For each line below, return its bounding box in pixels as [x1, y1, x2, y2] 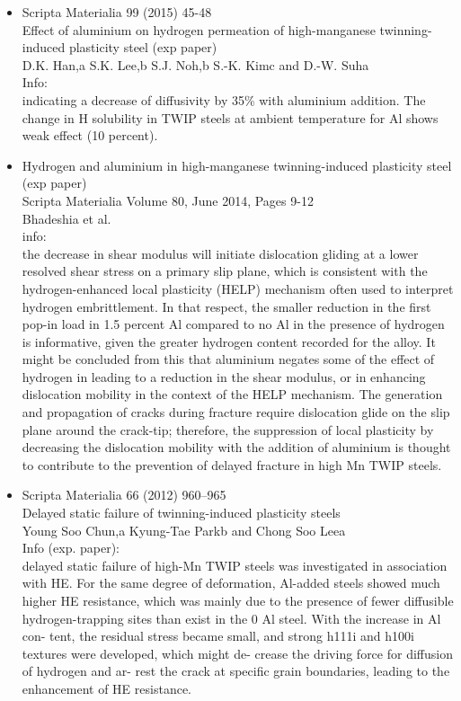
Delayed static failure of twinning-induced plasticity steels [22, 503, 341, 522]
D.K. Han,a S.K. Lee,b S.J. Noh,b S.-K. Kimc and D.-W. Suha [22, 55, 369, 74]
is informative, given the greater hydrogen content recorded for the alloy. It [22, 332, 436, 350]
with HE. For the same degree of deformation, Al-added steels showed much [22, 573, 440, 592]
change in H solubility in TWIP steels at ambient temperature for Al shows [22, 108, 439, 127]
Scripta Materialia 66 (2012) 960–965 [22, 485, 226, 504]
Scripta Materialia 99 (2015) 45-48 [22, 3, 212, 21]
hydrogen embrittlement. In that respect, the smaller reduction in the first [22, 297, 431, 315]
